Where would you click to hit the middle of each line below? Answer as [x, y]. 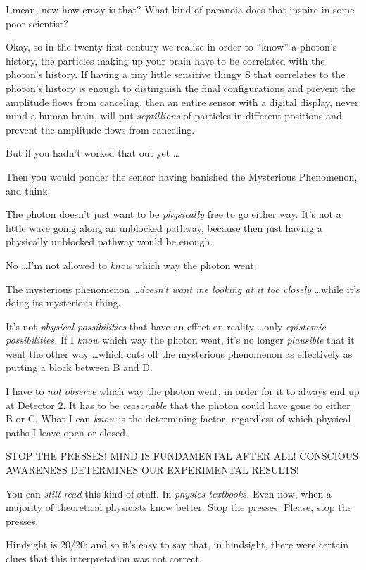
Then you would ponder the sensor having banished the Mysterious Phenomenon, [182, 176]
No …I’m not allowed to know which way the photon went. [131, 265]
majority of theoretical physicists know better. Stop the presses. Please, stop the [179, 507]
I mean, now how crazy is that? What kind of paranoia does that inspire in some [180, 9]
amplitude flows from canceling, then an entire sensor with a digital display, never [182, 102]
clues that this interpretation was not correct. [104, 558]
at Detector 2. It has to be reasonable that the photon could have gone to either [178, 404]
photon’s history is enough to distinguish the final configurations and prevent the [181, 88]
